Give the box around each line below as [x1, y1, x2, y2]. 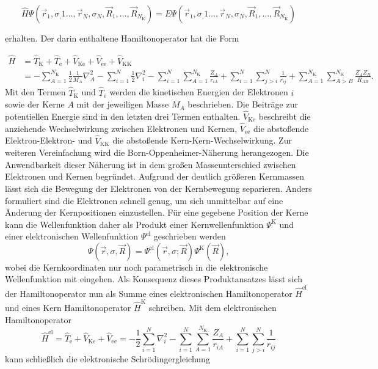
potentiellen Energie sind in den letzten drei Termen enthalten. [5, 109, 241, 122]
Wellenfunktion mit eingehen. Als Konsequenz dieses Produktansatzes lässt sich [5, 272, 303, 285]
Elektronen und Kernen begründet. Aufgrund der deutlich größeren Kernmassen [5, 170, 304, 183]
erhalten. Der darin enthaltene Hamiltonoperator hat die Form [5, 32, 239, 44]
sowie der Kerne [5, 98, 65, 111]
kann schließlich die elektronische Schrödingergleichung [5, 352, 210, 365]
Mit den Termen [5, 86, 66, 98]
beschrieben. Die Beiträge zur [187, 98, 298, 111]
